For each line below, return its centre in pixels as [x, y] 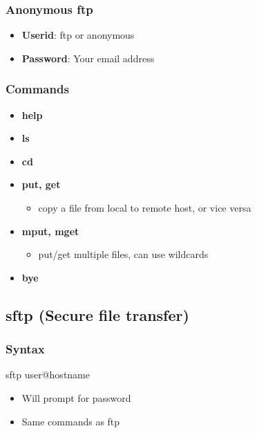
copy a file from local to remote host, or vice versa [145, 208]
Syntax [25, 349]
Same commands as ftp [71, 421]
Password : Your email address [88, 58]
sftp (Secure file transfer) [97, 314]
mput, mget [50, 231]
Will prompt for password [76, 397]
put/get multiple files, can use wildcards [123, 254]
